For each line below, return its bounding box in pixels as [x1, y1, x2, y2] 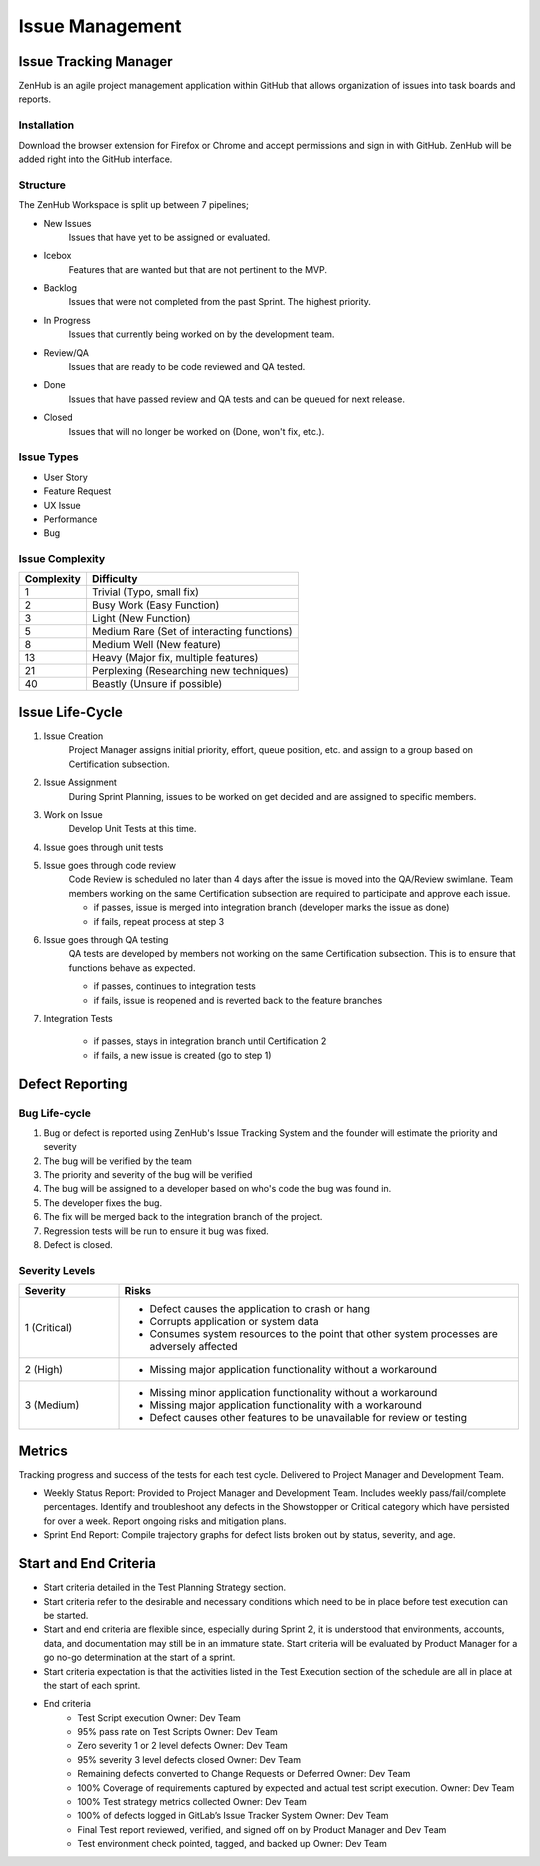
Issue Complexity [18, 552, 106, 566]
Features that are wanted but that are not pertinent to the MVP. [68, 263, 327, 275]
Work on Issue [43, 808, 104, 820]
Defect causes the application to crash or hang [149, 1302, 370, 1316]
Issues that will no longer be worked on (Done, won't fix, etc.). [68, 425, 325, 437]
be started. [43, 1609, 89, 1621]
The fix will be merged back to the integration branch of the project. [43, 1211, 323, 1223]
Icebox [43, 250, 72, 262]
